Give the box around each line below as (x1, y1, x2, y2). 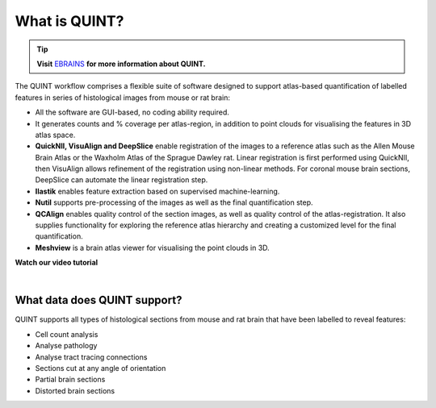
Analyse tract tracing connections (35, 352, 148, 362)
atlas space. (35, 130, 76, 139)
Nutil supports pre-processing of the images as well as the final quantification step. (35, 198, 314, 207)
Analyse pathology (35, 341, 98, 351)
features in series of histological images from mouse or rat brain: (15, 93, 230, 102)
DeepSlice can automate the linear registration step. (35, 175, 208, 185)
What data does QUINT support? (15, 294, 182, 307)
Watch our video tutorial (15, 258, 99, 268)
